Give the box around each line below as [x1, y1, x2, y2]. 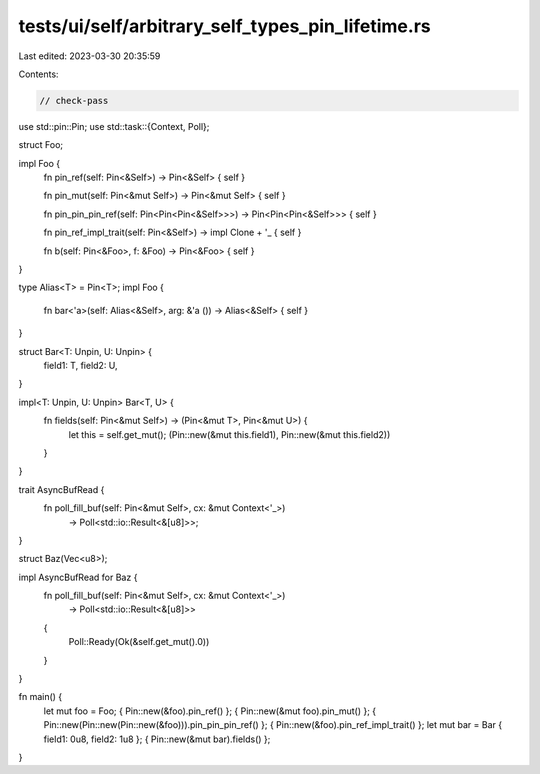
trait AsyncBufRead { [18, 483, 105, 495]
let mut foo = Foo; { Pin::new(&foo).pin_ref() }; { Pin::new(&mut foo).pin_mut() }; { [43, 705, 377, 717]
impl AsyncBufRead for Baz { [18, 571, 138, 583]
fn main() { [18, 691, 63, 703]
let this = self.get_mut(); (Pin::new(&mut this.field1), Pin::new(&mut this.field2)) [68, 428, 391, 440]
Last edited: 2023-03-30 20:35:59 [18, 50, 161, 62]
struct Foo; [18, 139, 64, 151]
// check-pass [39, 95, 109, 106]
